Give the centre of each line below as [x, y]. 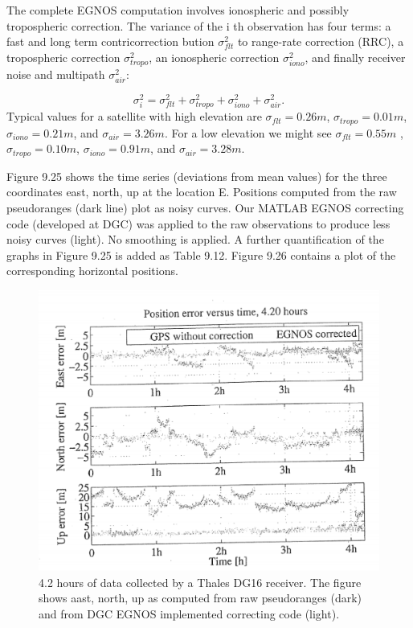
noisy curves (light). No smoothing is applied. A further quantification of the [195, 239]
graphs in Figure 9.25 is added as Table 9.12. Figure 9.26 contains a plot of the [201, 254]
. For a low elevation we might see [248, 132]
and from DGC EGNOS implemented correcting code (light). [189, 613]
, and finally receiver [355, 57]
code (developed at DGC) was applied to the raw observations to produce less [198, 223]
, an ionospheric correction [214, 57]
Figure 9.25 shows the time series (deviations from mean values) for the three [197, 176]
